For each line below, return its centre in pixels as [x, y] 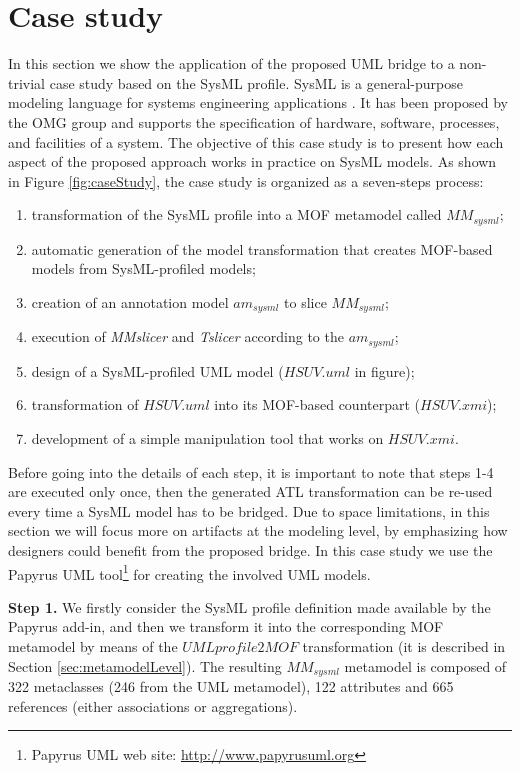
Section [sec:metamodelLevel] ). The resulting [145, 665]
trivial [27, 82]
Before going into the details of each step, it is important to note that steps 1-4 [251, 471]
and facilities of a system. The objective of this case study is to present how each [256, 141]
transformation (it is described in [404, 646]
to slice [305, 301]
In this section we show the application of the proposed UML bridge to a [231, 63]
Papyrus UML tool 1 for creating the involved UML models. [189, 572]
